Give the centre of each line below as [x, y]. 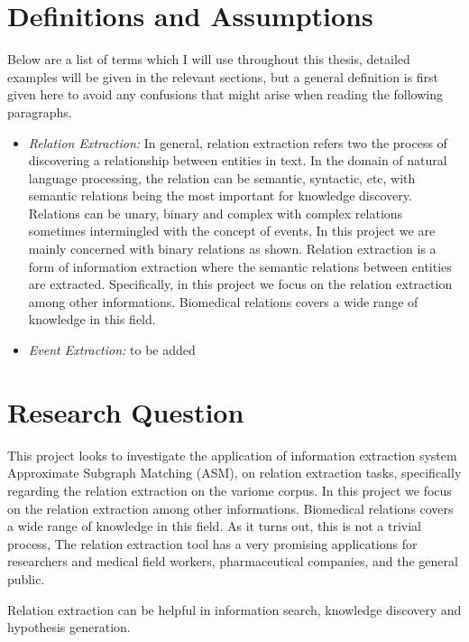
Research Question [126, 411]
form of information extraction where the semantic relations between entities [240, 266]
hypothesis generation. [69, 627]
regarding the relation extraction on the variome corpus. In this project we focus [230, 490]
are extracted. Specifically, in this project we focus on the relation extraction [240, 284]
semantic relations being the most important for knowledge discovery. [220, 195]
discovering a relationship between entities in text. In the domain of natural [238, 160]
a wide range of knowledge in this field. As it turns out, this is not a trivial [215, 526]
